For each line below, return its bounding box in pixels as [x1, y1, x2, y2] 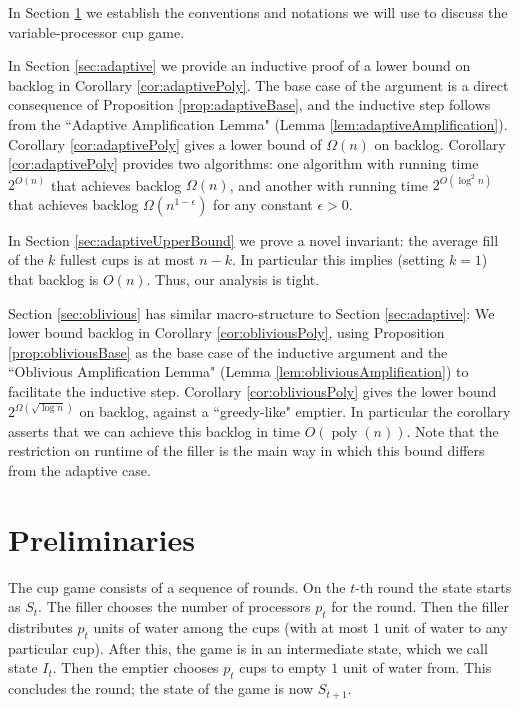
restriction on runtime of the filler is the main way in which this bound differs [8, 440, 485, 461]
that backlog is [8, 269, 99, 290]
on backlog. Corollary [374, 133, 506, 154]
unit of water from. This [342, 657, 492, 678]
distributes [8, 616, 73, 637]
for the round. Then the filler [331, 596, 510, 617]
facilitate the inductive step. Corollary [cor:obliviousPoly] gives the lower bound [8, 381, 497, 401]
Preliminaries [8, 518, 195, 559]
